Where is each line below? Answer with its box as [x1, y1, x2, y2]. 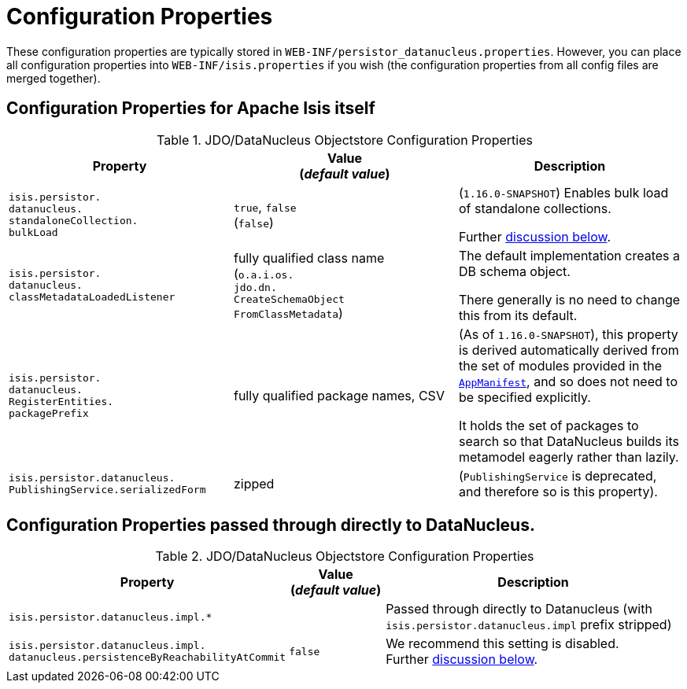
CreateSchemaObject [233, 293, 345, 305]
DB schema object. [458, 263, 571, 279]
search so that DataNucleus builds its [458, 433, 679, 449]
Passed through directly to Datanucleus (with [386, 601, 652, 617]
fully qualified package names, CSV [233, 387, 445, 403]
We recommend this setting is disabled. [386, 636, 619, 652]
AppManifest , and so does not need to [458, 373, 678, 389]
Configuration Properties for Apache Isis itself [6, 98, 375, 119]
